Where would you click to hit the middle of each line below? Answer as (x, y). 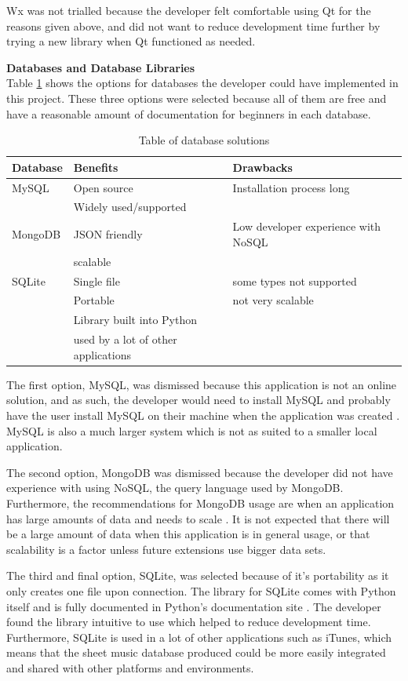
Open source (103, 187)
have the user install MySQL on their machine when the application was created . (203, 415)
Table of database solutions (204, 140)
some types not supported (295, 280)
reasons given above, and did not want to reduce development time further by (193, 25)
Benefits (96, 167)
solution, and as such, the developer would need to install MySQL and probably (199, 400)
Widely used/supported (130, 207)
